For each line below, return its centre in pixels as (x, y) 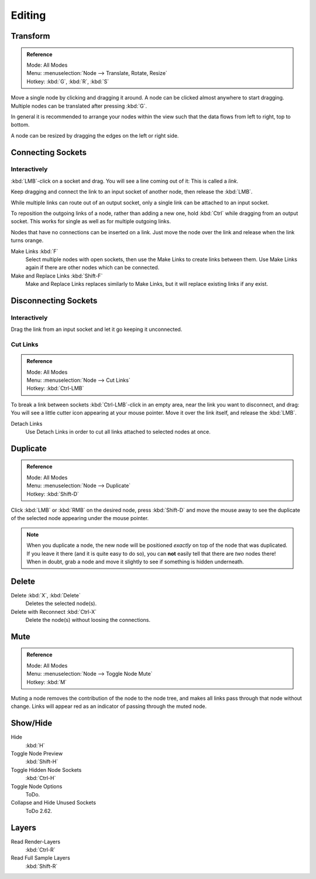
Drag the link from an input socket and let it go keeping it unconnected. (97, 329)
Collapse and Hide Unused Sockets (54, 803)
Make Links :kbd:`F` (35, 251)
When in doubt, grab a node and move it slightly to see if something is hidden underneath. (135, 562)
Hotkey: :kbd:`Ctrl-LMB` (55, 388)
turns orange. (27, 241)
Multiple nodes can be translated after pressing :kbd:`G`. (79, 106)
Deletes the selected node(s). (61, 604)
